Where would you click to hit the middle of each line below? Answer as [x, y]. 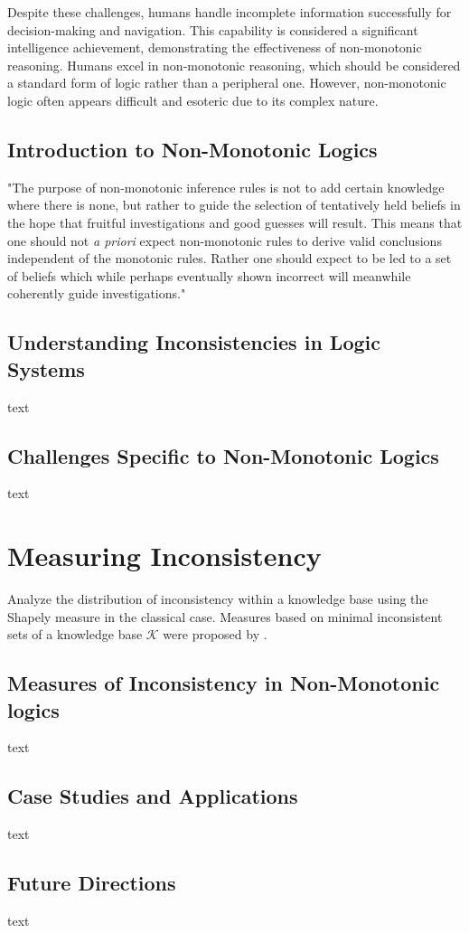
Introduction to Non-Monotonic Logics [192, 149]
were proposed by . [215, 634]
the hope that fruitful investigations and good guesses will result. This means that [235, 222]
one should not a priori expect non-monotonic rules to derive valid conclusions [225, 240]
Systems [46, 368]
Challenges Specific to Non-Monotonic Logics [223, 455]
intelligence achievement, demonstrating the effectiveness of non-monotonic [215, 47]
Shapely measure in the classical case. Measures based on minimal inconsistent [225, 616]
